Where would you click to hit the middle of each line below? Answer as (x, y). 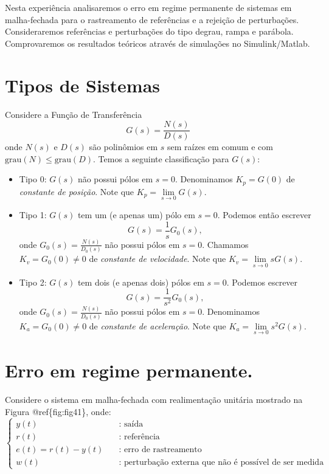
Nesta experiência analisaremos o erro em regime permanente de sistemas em (148, 7)
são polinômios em (123, 147)
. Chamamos (225, 244)
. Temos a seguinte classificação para (161, 158)
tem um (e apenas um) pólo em (136, 215)
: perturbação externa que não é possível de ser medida (221, 462)
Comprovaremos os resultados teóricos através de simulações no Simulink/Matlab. (158, 43)
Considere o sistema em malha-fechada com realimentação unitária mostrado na (154, 400)
